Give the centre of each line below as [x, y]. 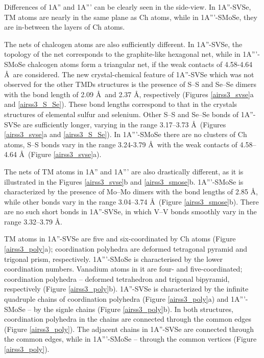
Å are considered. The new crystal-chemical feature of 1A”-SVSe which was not [129, 74]
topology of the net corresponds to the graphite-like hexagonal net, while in [122, 54]
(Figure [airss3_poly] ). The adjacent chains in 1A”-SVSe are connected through [129, 329]
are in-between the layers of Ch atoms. [65, 27]
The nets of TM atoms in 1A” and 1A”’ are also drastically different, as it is [124, 171]
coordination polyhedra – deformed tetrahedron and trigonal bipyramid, [117, 278]
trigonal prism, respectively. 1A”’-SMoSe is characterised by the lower [113, 259]
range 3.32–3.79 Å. [33, 221]
